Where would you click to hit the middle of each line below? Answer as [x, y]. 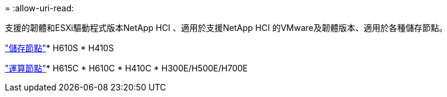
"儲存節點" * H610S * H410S [60, 48]
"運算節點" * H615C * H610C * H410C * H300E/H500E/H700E [126, 68]
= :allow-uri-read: [39, 8]
